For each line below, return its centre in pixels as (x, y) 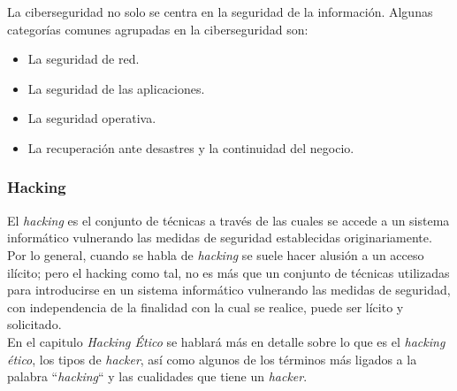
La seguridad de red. (84, 59)
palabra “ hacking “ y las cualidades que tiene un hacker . (157, 376)
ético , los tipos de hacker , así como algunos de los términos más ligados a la (212, 359)
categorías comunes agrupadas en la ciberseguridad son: (158, 29)
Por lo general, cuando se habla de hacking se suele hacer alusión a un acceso (216, 254)
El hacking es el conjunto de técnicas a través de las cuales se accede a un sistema (228, 220)
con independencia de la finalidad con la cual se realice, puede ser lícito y (206, 307)
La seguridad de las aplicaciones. (116, 88)
